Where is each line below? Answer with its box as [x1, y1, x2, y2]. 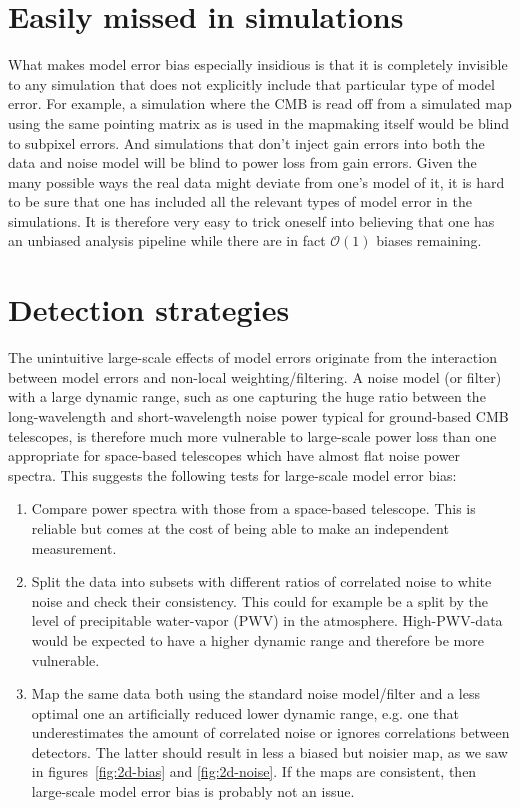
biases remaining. [376, 230, 482, 251]
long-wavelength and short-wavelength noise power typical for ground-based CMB [8, 405, 509, 426]
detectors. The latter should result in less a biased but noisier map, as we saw [31, 741, 508, 762]
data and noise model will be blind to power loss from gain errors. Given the [8, 152, 477, 173]
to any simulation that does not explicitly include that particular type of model [8, 73, 495, 94]
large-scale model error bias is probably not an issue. [31, 781, 355, 802]
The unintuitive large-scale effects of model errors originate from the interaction [8, 347, 497, 368]
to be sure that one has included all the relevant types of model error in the [8, 191, 472, 212]
